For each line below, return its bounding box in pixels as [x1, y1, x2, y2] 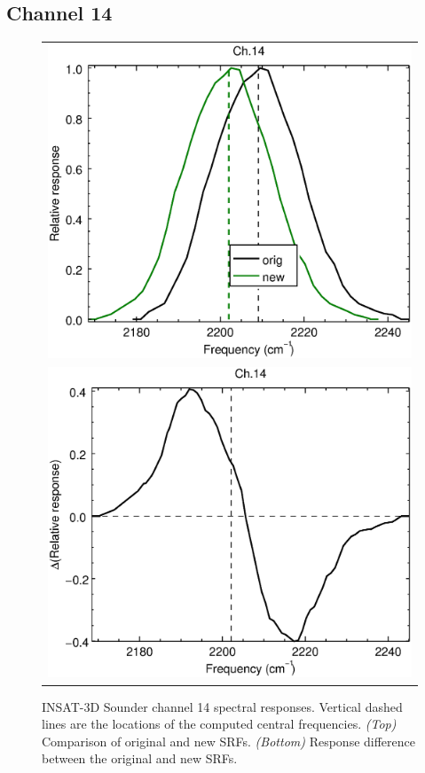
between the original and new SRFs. [42, 749, 238, 768]
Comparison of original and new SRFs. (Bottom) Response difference [42, 731, 415, 750]
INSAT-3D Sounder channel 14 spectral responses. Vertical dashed [42, 697, 403, 715]
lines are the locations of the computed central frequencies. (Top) [42, 714, 397, 733]
